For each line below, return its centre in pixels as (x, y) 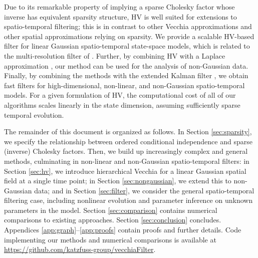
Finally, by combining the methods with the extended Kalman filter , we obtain (126, 75)
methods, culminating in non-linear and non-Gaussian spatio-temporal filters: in (127, 161)
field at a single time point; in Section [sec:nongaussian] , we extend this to (118, 181)
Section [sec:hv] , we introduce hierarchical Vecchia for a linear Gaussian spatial (125, 171)
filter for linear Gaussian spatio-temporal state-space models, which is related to (127, 46)
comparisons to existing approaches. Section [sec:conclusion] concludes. (113, 220)
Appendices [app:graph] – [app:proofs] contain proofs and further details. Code (123, 230)
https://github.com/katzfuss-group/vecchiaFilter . (80, 249)
